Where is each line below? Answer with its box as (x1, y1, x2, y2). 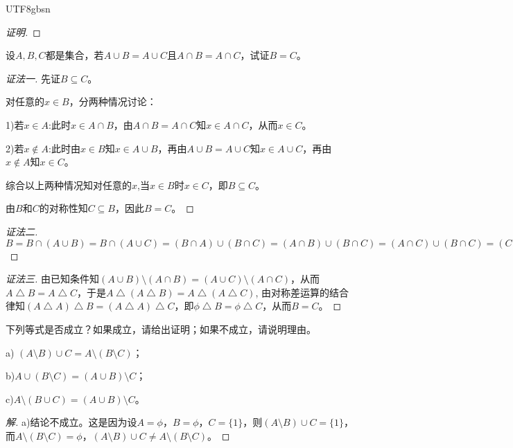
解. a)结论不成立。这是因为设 (6, 415, 137, 429)
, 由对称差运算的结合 (255, 285, 349, 299)
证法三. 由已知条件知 (6, 271, 99, 286)
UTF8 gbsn (6, 1, 51, 15)
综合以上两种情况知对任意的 (6, 177, 132, 192)
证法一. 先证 (6, 71, 60, 85)
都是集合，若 (45, 48, 104, 62)
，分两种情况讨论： (69, 94, 157, 109)
